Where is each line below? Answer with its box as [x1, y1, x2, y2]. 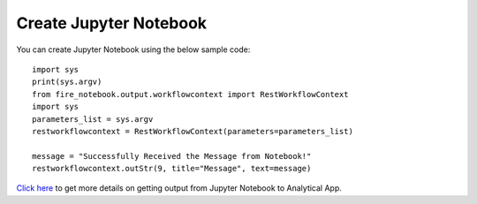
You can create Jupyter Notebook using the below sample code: [16, 44, 251, 55]
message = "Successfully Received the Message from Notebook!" [32, 151, 312, 161]
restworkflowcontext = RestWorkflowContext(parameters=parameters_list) [32, 126, 353, 136]
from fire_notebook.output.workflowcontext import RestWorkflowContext [32, 89, 349, 99]
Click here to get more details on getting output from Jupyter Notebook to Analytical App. [16, 183, 342, 193]
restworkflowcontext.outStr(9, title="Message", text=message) [32, 163, 312, 174]
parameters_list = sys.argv [32, 114, 154, 124]
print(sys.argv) [32, 77, 102, 87]
